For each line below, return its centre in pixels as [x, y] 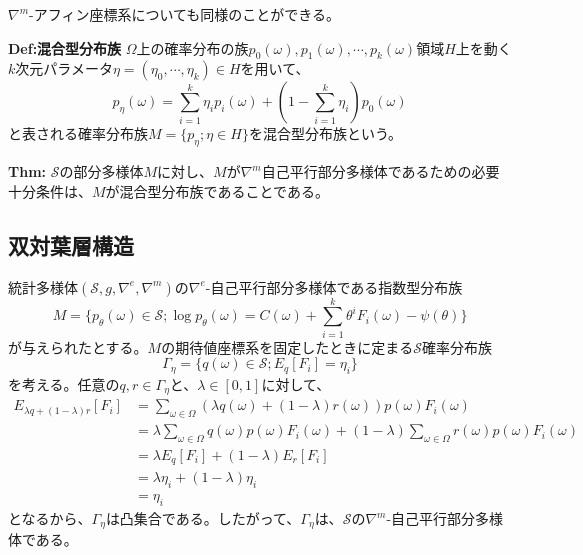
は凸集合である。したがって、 [203, 518]
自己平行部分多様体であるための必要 [380, 171]
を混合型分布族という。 [325, 133]
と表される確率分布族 [78, 133]
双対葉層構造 [71, 244]
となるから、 [50, 518]
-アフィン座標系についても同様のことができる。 [185, 14]
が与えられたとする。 [78, 346]
